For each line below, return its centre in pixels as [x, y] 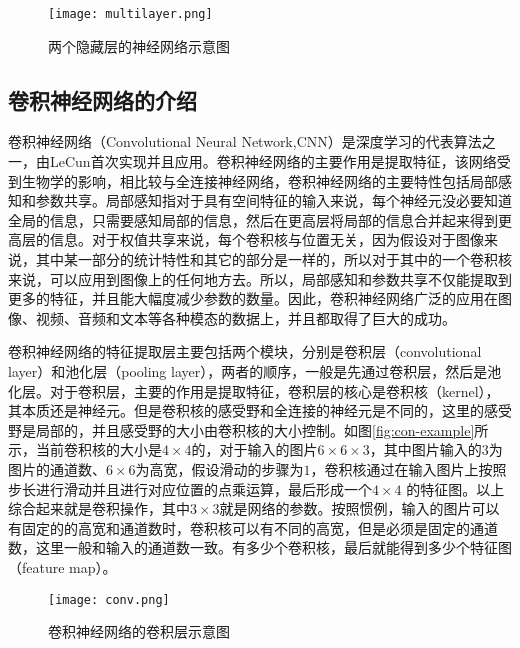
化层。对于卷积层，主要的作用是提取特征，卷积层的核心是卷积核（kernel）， [254, 390]
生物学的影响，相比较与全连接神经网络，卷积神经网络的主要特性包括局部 [259, 180]
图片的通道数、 [57, 468]
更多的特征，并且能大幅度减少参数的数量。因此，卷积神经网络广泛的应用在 [253, 298]
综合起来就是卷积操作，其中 [99, 508]
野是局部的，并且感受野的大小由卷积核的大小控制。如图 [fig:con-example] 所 [248, 429]
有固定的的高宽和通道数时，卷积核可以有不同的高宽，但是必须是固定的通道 [253, 527]
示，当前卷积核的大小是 [85, 449]
